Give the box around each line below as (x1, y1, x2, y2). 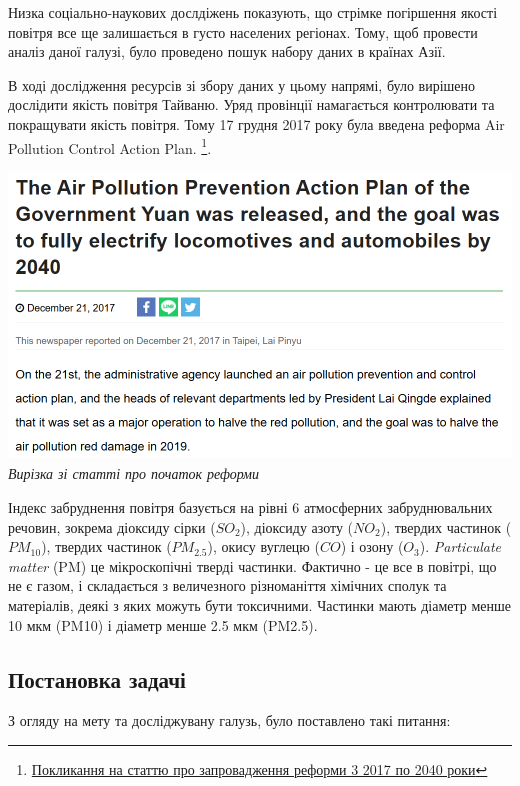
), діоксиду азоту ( (240, 516, 354, 537)
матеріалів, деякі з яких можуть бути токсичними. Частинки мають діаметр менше (8, 594, 511, 615)
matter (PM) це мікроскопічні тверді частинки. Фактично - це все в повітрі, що (8, 555, 497, 576)
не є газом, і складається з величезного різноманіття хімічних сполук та (8, 575, 447, 596)
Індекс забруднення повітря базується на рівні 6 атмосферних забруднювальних (8, 497, 493, 517)
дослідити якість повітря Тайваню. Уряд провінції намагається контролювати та (8, 94, 495, 115)
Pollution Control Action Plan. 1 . (8, 134, 212, 158)
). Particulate (419, 536, 502, 557)
